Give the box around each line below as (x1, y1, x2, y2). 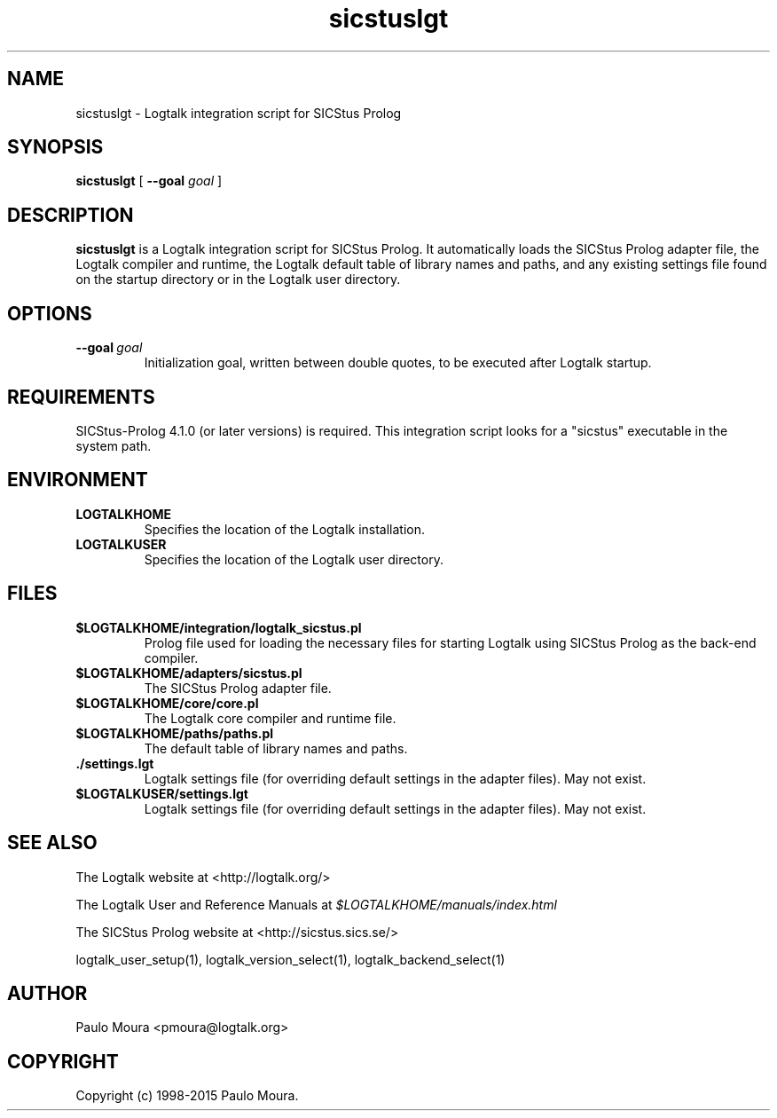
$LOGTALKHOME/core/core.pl (75, 695, 259, 711)
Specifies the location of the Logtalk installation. (144, 521, 426, 537)
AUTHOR (7, 981, 88, 1004)
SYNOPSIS (7, 136, 104, 159)
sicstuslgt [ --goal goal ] (75, 173, 223, 189)
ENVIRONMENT (7, 468, 148, 492)
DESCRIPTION (7, 203, 134, 226)
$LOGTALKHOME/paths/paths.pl (75, 725, 274, 741)
